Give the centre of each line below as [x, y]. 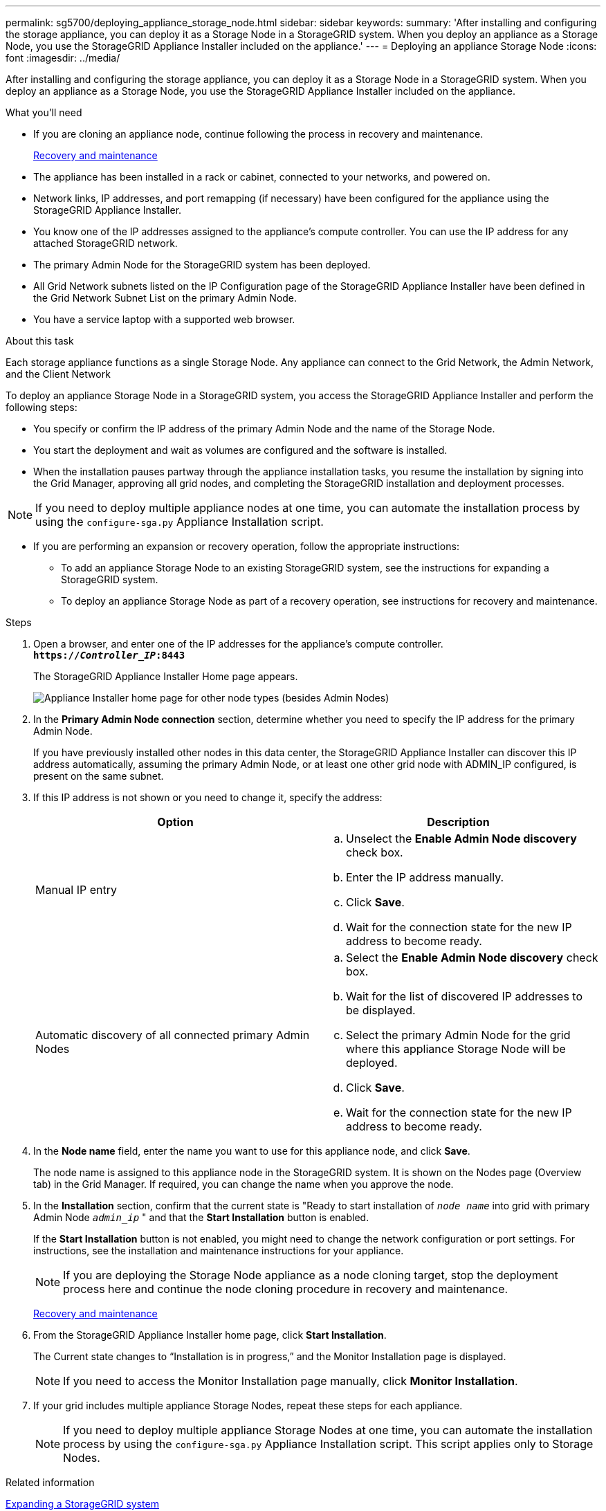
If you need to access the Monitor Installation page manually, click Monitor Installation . [291, 1381]
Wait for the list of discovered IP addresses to [465, 996]
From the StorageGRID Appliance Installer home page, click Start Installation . [210, 1335]
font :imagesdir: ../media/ [63, 58]
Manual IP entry [76, 890]
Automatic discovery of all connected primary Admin [173, 1035]
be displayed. [381, 1010]
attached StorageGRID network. [105, 243]
